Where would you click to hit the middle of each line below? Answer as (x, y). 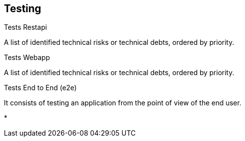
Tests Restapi (26, 27)
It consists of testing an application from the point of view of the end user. (123, 103)
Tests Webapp (27, 58)
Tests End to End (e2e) (41, 88)
